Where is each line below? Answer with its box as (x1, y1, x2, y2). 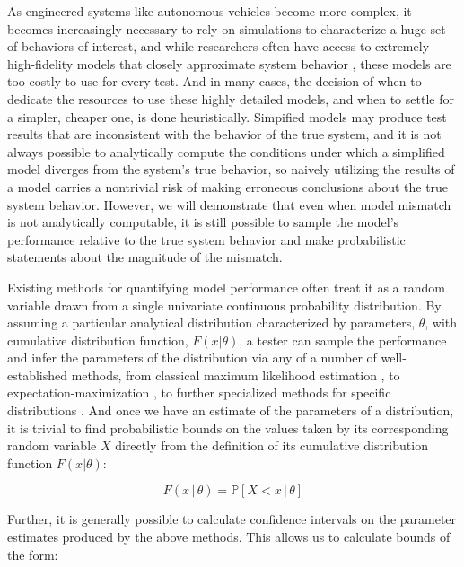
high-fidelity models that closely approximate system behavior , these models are (7, 54, 451, 73)
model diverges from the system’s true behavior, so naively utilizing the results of (7, 160, 455, 179)
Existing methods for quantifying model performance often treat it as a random (7, 277, 445, 296)
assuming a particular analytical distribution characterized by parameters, (7, 313, 416, 332)
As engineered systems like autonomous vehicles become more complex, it (7, 2, 412, 20)
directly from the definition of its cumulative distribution (115, 436, 428, 455)
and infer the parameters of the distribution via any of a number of (7, 348, 377, 367)
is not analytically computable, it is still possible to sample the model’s (7, 213, 399, 231)
